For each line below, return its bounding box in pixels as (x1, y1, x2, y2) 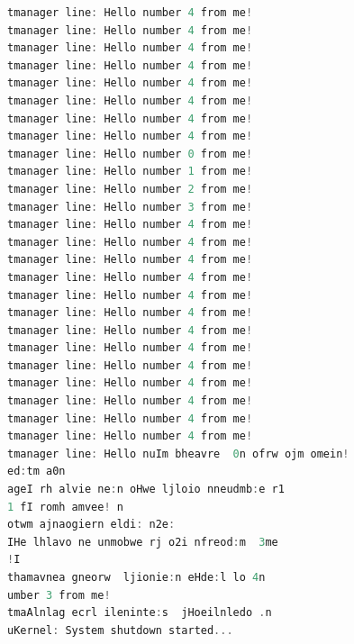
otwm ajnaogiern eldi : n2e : (7, 518, 176, 531)
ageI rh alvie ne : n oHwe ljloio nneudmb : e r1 (7, 483, 285, 496)
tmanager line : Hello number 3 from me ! (7, 200, 253, 213)
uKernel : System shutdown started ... (7, 623, 233, 637)
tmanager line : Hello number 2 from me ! (7, 182, 253, 195)
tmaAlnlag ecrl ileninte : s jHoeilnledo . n (7, 606, 272, 620)
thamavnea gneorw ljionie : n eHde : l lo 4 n (7, 571, 266, 584)
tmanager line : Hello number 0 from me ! (7, 147, 253, 160)
